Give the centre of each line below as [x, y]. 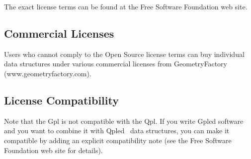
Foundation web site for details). [53, 150]
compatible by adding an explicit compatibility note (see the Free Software [118, 140]
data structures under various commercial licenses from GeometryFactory [116, 64]
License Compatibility [61, 100]
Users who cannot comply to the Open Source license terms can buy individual [124, 54]
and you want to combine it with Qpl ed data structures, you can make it [117, 131]
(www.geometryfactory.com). [48, 73]
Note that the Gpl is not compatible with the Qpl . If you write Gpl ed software [124, 121]
